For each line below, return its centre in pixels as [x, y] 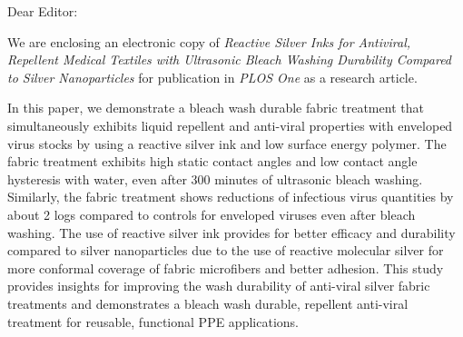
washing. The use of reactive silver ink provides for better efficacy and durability [231, 232]
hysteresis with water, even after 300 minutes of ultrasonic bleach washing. [215, 178]
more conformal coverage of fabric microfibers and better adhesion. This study [226, 268]
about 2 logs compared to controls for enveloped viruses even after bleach [212, 214]
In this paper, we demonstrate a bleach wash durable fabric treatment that [216, 108]
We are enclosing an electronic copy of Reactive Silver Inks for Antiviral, [209, 41]
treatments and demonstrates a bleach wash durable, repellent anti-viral [208, 303]
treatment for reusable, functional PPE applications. [153, 321]
